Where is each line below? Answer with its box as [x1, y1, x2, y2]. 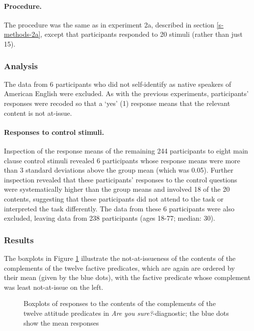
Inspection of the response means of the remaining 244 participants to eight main [4, 145, 248, 155]
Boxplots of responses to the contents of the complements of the [24, 298, 216, 308]
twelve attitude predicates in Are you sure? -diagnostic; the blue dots [24, 307, 229, 318]
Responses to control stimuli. [4, 127, 104, 137]
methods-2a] [4, 29, 41, 39]
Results [4, 233, 34, 246]
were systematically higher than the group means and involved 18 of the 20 [4, 184, 230, 194]
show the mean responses [24, 317, 99, 328]
